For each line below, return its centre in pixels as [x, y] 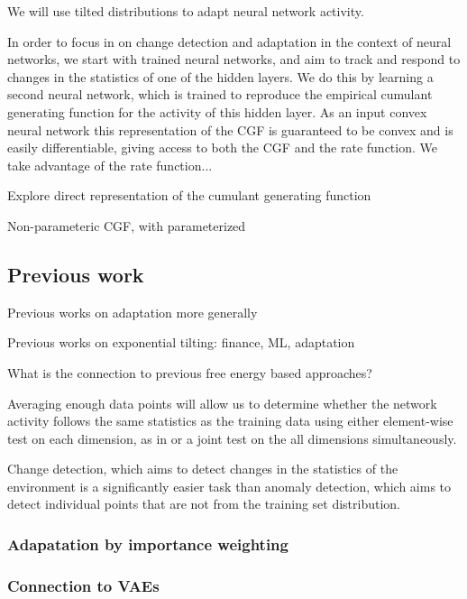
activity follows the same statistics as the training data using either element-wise [230, 421]
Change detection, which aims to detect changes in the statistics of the [203, 469]
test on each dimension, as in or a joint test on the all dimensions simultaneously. [232, 438]
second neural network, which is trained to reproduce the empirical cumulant [220, 94]
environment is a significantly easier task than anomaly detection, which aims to [229, 486]
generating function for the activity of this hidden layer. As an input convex [217, 111]
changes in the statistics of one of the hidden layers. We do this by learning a [220, 76]
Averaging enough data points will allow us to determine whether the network [222, 403]
